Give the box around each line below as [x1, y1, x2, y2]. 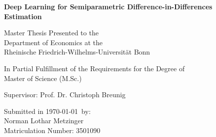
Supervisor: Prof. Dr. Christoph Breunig [4, 89, 126, 100]
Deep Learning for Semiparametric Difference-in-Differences [4, 1, 213, 11]
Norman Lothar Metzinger [4, 115, 84, 126]
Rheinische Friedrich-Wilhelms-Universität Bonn [4, 47, 150, 57]
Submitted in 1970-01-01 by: [4, 106, 91, 116]
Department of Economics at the [4, 37, 103, 47]
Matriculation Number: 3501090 [4, 125, 101, 135]
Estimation [4, 11, 42, 21]
